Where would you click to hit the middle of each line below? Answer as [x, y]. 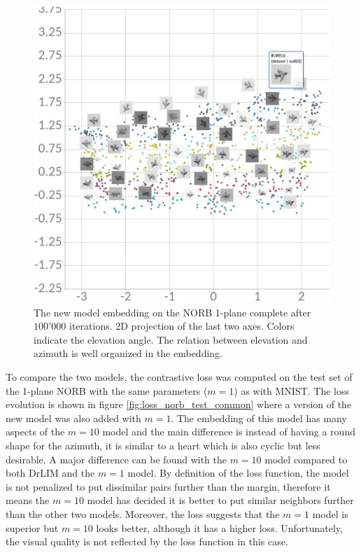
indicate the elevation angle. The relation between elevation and [171, 339]
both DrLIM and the [50, 473]
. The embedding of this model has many [259, 418]
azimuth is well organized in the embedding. [128, 353]
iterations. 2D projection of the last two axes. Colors [182, 326]
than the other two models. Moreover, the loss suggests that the [143, 513]
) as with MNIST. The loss [292, 390]
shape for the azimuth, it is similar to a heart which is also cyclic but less [163, 445]
